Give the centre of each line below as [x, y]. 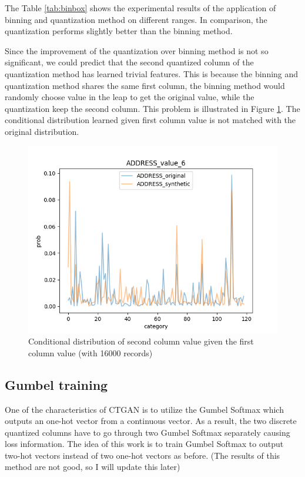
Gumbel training [56, 384]
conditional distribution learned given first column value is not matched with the [150, 120]
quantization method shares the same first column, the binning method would [145, 85]
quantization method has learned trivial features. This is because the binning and [152, 73]
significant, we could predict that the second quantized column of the [129, 62]
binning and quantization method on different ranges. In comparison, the [136, 19]
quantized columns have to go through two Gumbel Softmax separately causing [148, 432]
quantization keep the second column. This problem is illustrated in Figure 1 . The [152, 108]
